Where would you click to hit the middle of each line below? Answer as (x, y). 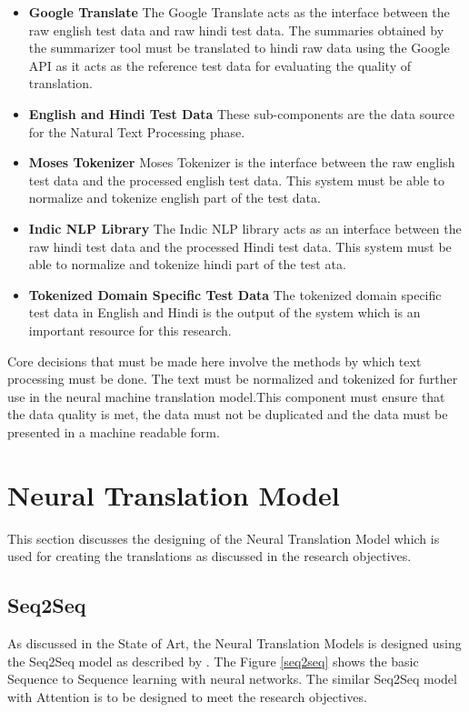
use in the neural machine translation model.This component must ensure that (226, 396)
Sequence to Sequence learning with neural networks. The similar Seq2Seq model (232, 679)
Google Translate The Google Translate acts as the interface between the (239, 12)
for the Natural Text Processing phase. (137, 131)
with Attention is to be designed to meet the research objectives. (187, 696)
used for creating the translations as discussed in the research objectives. (210, 556)
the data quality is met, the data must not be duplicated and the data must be (228, 414)
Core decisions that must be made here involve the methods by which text (215, 361)
